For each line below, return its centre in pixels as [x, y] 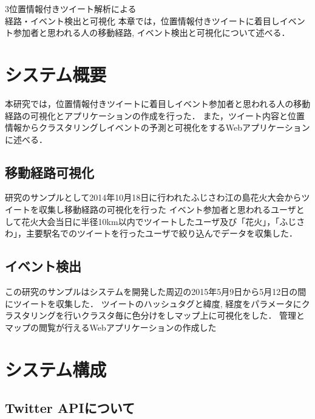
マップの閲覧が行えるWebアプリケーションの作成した [111, 327]
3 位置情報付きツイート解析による [71, 9]
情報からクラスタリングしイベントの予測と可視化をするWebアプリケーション [157, 127]
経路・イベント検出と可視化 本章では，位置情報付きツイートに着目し [142, 20]
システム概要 [56, 74]
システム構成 [56, 369]
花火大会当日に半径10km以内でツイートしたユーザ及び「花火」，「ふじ [159, 221]
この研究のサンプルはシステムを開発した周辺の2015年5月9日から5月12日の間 [156, 292]
